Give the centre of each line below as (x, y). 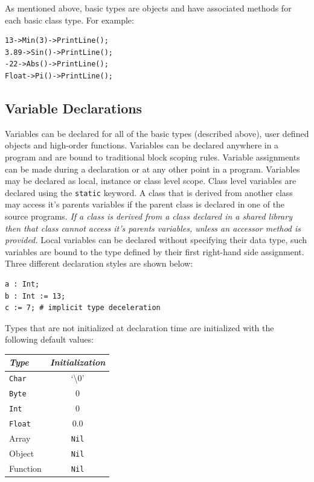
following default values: (50, 339)
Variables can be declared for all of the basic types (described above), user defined (157, 133)
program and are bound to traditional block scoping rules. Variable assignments (152, 157)
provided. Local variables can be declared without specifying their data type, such (156, 240)
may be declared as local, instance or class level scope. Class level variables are (151, 181)
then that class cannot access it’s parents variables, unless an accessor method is (153, 228)
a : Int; (22, 284)
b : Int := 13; (35, 296)
